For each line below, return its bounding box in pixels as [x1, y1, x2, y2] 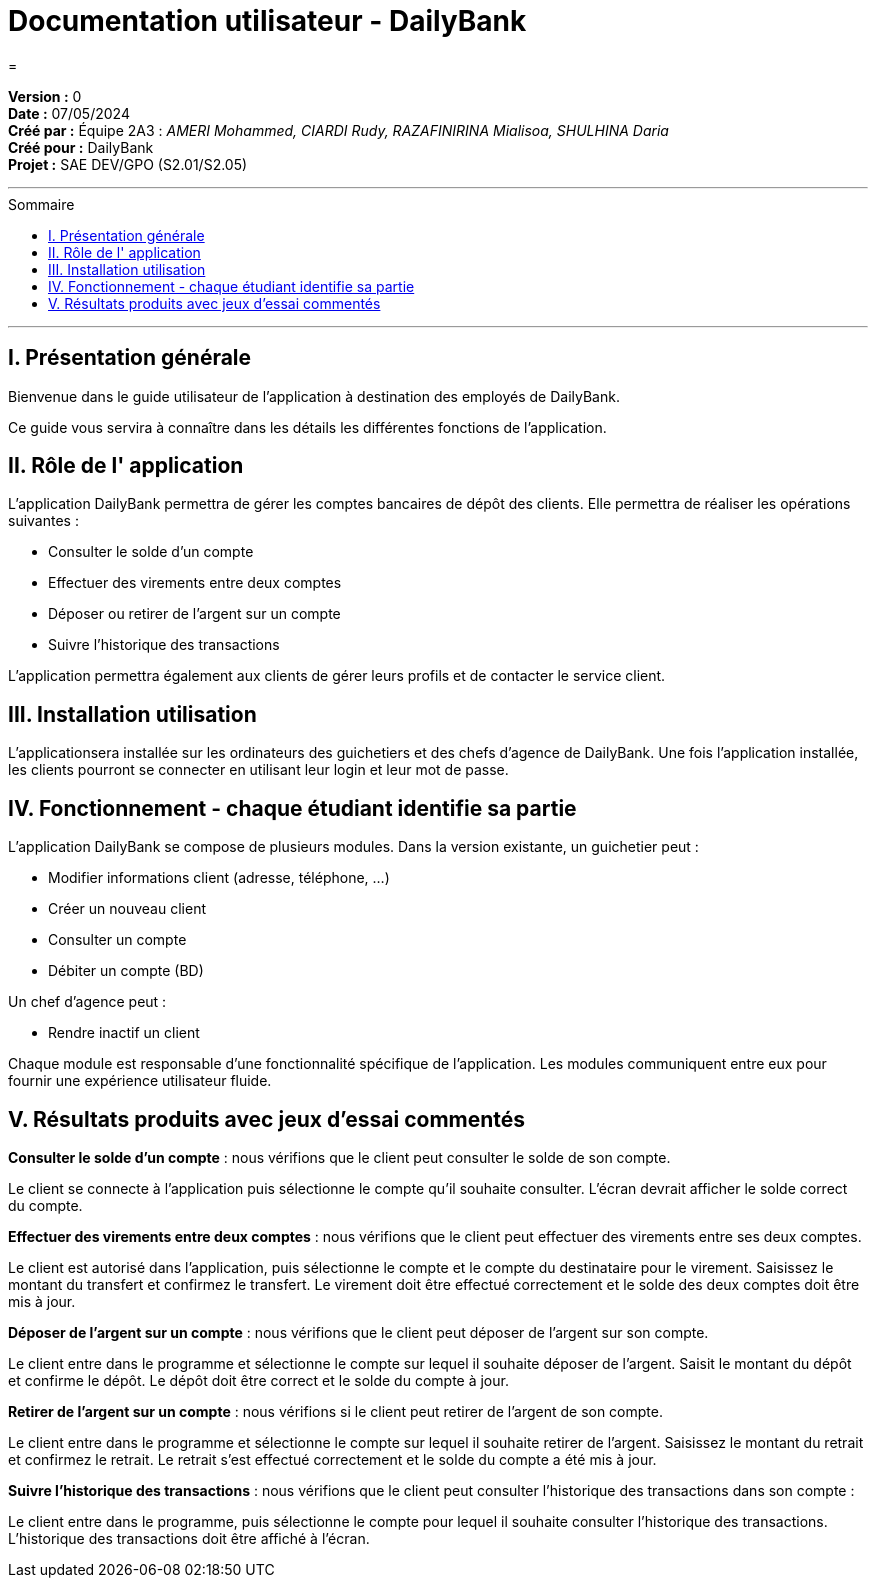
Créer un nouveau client [48, 900, 206, 918]
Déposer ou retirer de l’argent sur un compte [48, 605, 341, 623]
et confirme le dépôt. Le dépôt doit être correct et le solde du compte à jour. [8, 1371, 509, 1389]
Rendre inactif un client [48, 1024, 200, 1042]
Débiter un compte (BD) [48, 962, 204, 980]
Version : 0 [8, 87, 82, 105]
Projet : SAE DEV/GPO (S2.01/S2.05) [8, 155, 248, 173]
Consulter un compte [48, 931, 187, 949]
